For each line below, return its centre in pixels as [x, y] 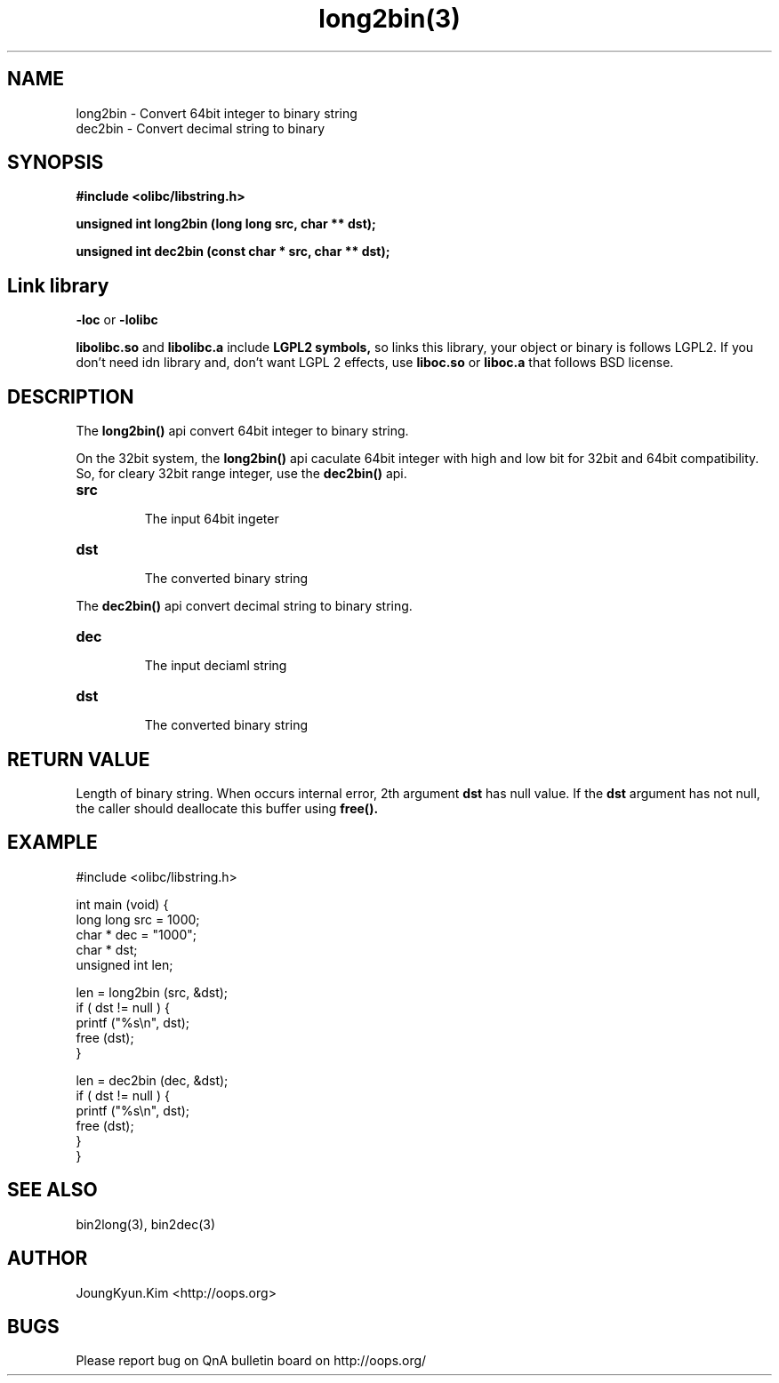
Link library [58, 285]
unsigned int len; [124, 964]
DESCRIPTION [71, 396]
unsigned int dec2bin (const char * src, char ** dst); [233, 252]
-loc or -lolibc [117, 320]
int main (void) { [122, 904]
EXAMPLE [52, 843]
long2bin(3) [389, 19]
